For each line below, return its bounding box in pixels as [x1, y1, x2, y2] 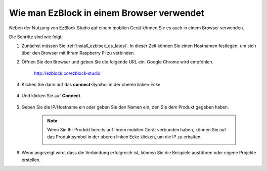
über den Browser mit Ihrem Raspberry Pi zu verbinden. [21, 50, 135, 56]
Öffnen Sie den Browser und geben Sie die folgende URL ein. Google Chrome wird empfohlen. [21, 59, 214, 65]
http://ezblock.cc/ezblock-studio [34, 70, 101, 76]
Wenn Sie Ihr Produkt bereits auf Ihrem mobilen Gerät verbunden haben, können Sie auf [47, 127, 226, 133]
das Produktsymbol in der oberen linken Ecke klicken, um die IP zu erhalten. [47, 134, 202, 140]
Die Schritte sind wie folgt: [9, 34, 63, 40]
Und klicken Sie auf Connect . [21, 93, 82, 99]
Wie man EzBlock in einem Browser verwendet [9, 7, 205, 18]
